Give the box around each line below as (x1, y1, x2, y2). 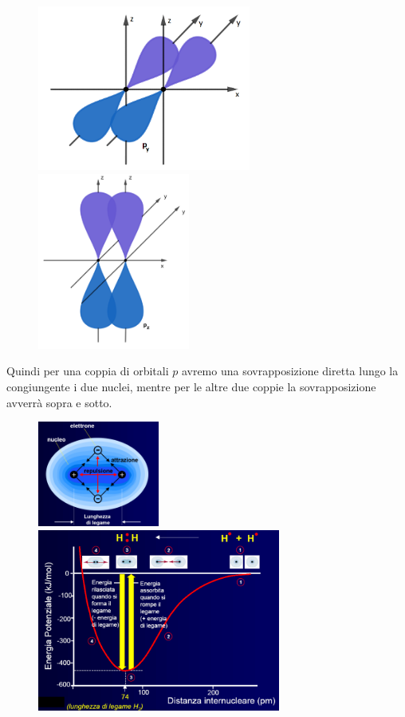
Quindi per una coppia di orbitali (6, 362, 169, 379)
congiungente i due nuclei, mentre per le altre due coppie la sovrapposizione (6, 378, 376, 395)
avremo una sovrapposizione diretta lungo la (181, 362, 399, 379)
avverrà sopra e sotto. (6, 394, 112, 410)
